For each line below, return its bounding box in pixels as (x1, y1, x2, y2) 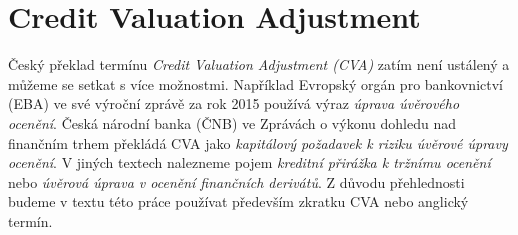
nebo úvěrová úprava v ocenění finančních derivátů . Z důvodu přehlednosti (8, 171, 465, 192)
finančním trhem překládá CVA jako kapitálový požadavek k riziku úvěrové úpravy (8, 132, 508, 153)
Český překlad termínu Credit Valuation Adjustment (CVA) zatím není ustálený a (8, 54, 510, 75)
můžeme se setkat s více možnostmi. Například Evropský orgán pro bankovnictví (8, 73, 503, 94)
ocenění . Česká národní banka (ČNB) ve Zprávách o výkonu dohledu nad (8, 112, 456, 133)
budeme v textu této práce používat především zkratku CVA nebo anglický (8, 191, 469, 212)
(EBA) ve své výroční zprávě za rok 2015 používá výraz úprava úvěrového (8, 93, 460, 114)
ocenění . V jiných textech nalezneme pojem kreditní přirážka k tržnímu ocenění (8, 152, 491, 173)
